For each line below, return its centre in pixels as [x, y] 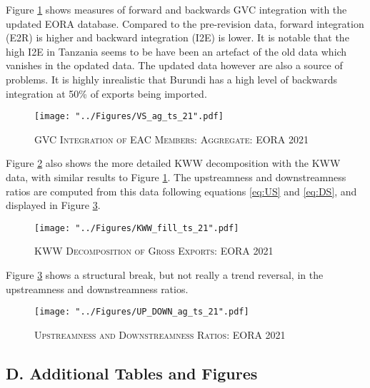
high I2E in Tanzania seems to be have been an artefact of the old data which [176, 51]
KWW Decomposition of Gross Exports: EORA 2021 [154, 251]
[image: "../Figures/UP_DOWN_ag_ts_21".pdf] [142, 312]
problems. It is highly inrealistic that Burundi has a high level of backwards [171, 79]
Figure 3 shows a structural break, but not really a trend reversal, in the [165, 275]
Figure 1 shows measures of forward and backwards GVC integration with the [176, 9]
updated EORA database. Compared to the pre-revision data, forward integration [185, 23]
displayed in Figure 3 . [53, 205]
